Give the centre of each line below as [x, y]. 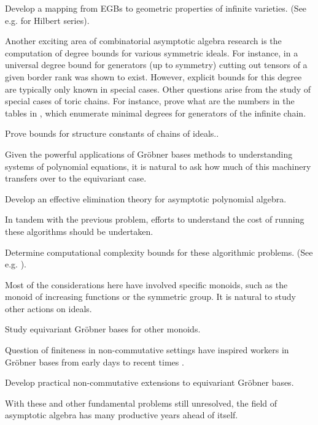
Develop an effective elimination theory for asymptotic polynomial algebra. [146, 198]
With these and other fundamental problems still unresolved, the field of [141, 403]
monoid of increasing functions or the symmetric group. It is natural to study [150, 297]
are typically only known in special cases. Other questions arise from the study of [158, 89]
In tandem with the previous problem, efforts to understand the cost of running [155, 219]
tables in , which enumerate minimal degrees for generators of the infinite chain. [156, 113]
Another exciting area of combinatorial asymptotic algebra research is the [143, 41]
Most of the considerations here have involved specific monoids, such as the [146, 284]
